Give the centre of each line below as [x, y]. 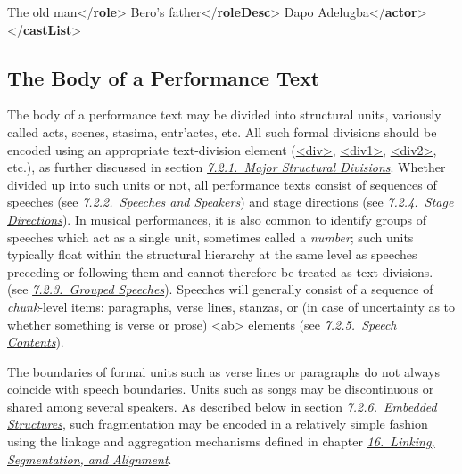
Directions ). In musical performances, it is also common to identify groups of [217, 219]
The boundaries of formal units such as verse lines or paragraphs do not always [224, 371]
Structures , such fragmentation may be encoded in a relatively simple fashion [218, 424]
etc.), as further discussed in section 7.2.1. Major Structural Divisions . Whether [227, 167]
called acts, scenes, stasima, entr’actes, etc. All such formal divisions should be [222, 131]
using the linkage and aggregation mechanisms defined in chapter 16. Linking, [221, 441]
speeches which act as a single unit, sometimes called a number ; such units [210, 237]
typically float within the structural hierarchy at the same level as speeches [212, 254]
